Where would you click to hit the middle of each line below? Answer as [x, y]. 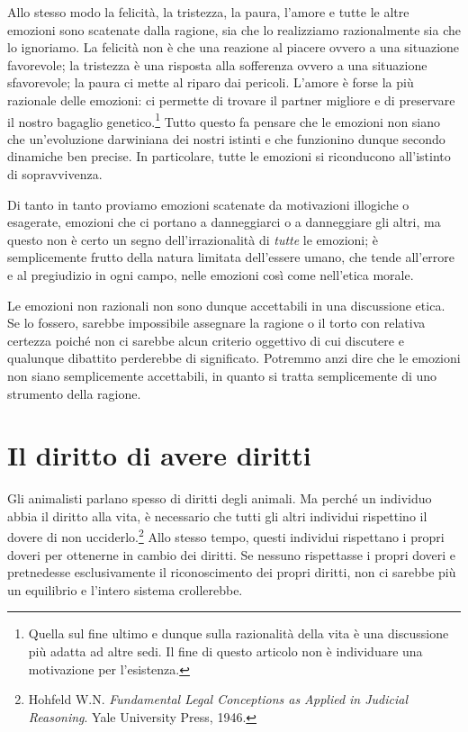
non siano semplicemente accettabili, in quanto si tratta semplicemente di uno [222, 375]
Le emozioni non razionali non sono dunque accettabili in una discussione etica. [226, 305]
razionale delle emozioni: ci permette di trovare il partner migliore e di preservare [231, 99]
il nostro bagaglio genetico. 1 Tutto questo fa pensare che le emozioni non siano [224, 120]
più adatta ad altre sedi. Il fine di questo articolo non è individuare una [225, 651]
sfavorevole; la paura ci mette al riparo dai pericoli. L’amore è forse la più [211, 82]
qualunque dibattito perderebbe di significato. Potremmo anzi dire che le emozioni [234, 358]
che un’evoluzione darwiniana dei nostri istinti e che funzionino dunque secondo [226, 138]
